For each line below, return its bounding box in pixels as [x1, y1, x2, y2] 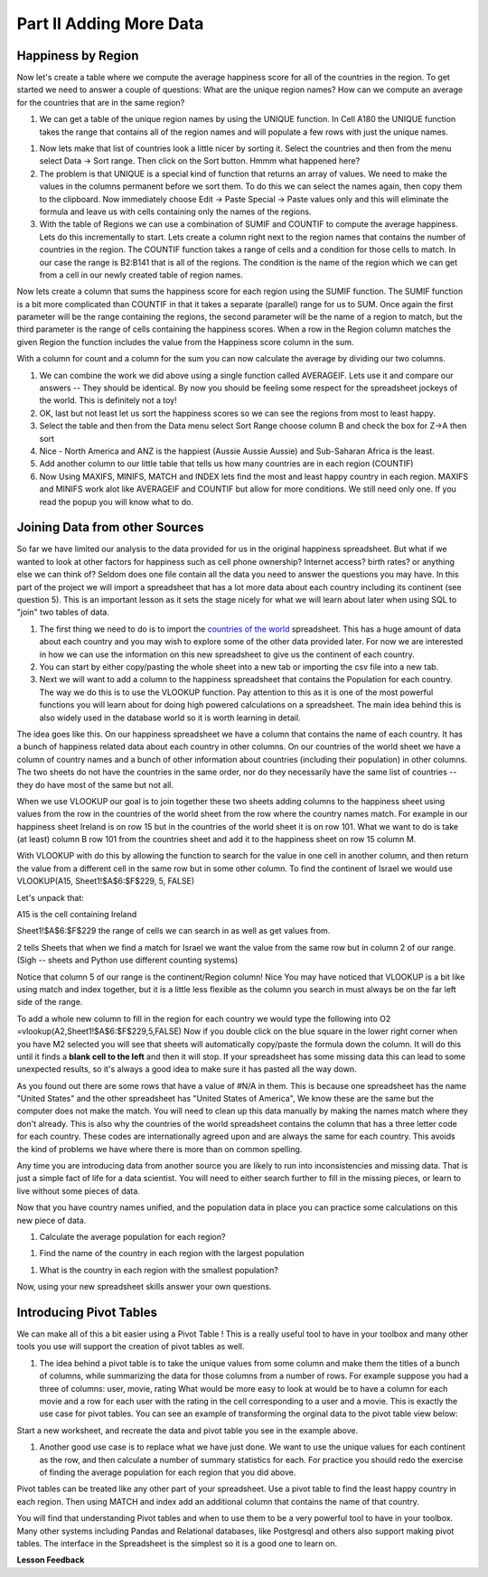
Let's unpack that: [16, 892, 85, 903]
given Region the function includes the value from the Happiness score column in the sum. [16, 336, 354, 347]
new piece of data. [16, 1215, 87, 1225]
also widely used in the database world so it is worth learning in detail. [39, 712, 302, 723]
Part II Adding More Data [16, 14, 204, 33]
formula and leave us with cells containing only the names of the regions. [39, 206, 312, 217]
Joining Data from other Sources [16, 520, 204, 535]
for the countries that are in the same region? [16, 97, 185, 108]
